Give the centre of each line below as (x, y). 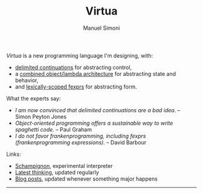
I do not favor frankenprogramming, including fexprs (80, 136)
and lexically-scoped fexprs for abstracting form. (76, 87)
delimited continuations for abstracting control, (73, 67)
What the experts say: (34, 98)
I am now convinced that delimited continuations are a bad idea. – (98, 110)
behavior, (27, 80)
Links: (14, 154)
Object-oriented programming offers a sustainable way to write (94, 123)
